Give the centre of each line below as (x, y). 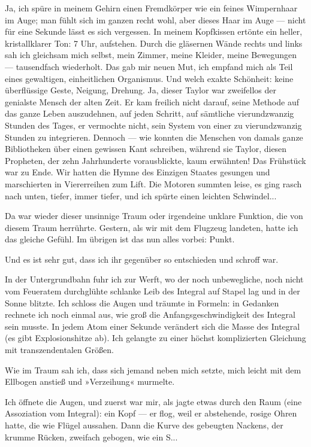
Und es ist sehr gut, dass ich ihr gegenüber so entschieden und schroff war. (142, 259)
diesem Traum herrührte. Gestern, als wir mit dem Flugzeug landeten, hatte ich (152, 227)
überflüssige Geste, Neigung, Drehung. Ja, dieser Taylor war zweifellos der (141, 90)
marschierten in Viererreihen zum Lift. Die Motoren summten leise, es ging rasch (153, 183)
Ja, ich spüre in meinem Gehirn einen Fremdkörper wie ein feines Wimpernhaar (151, 8)
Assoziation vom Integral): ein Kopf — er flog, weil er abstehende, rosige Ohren (151, 413)
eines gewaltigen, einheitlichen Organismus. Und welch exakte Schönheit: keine (149, 78)
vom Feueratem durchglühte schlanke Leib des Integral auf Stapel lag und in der (153, 291)
